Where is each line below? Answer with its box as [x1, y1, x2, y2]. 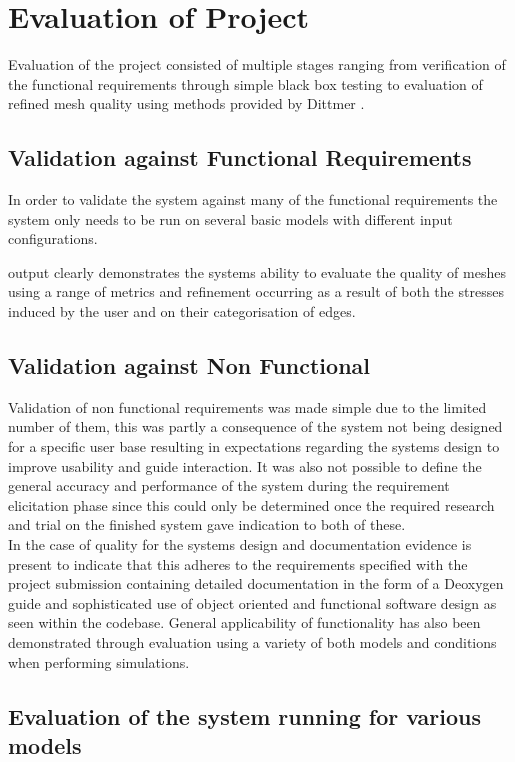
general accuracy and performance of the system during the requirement [8, 475, 450, 496]
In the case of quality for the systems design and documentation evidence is [8, 534, 472, 555]
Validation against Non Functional [8, 350, 370, 381]
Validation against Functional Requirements [8, 142, 472, 173]
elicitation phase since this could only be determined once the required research [8, 494, 495, 515]
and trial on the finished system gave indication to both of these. [8, 514, 406, 535]
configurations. [8, 228, 98, 249]
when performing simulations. [8, 651, 190, 672]
